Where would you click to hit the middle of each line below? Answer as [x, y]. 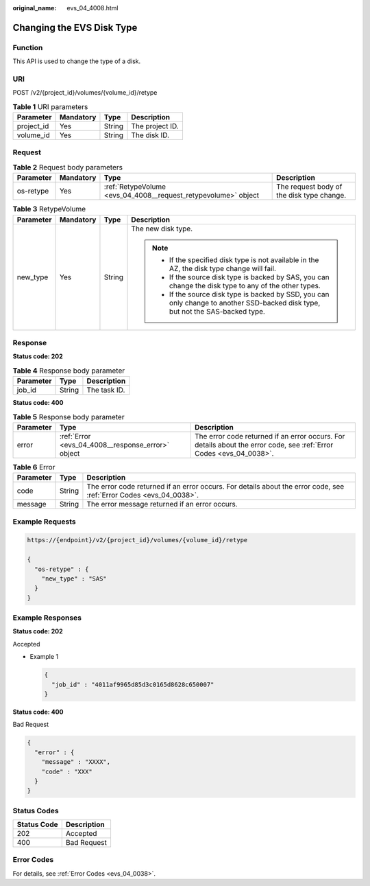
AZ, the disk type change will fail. [223, 268]
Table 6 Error [34, 467]
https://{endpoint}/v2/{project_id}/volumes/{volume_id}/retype [137, 540]
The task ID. [106, 390]
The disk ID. [150, 135]
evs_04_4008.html [92, 8]
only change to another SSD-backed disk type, [245, 303]
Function [28, 47]
